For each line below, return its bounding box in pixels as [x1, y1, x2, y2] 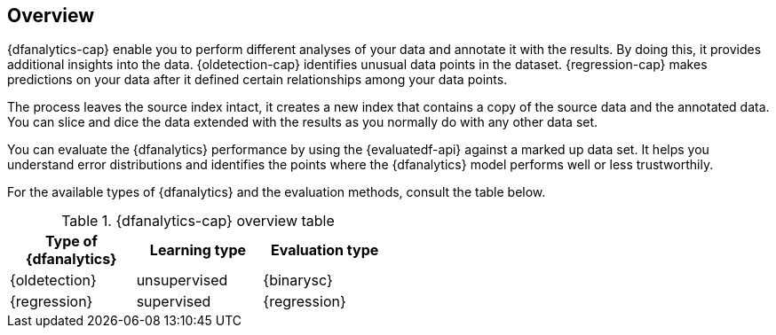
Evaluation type [271, 241, 379, 260]
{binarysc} [263, 271, 333, 290]
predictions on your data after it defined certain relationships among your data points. [7, 72, 508, 88]
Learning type [149, 241, 247, 260]
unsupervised [136, 271, 228, 290]
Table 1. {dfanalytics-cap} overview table [61, 212, 335, 230]
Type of [44, 232, 98, 251]
